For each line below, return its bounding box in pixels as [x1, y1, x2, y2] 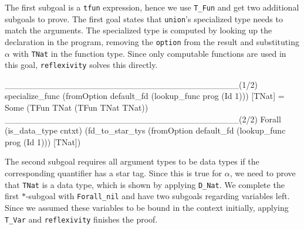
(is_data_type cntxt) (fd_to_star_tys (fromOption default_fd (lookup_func [5, 124, 286, 136]
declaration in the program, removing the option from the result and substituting [5, 35, 299, 47]
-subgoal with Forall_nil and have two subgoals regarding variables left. [25, 190, 290, 202]
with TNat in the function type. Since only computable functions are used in [12, 47, 286, 59]
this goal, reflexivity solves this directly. [5, 59, 158, 71]
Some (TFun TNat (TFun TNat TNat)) [5, 101, 148, 114]
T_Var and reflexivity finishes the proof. [5, 213, 158, 225]
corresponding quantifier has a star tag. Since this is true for [5, 167, 222, 179]
